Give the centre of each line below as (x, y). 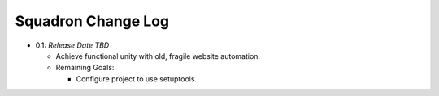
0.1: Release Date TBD (72, 45)
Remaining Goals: (85, 68)
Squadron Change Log (92, 21)
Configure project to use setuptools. (137, 79)
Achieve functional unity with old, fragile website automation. (158, 56)
